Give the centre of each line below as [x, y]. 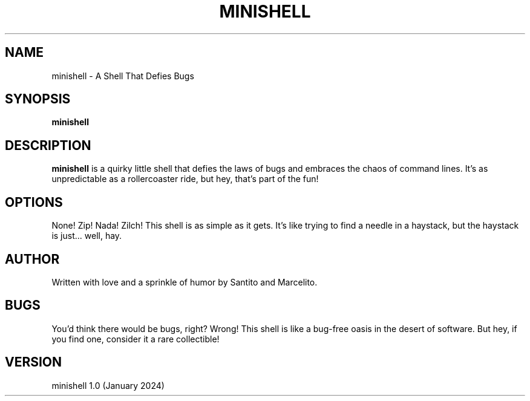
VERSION [34, 362]
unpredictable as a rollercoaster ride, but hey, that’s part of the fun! [185, 179]
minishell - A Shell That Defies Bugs [123, 76]
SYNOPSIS [38, 99]
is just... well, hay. [87, 236]
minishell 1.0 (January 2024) [108, 385]
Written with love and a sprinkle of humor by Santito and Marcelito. [185, 282]
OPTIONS [34, 202]
